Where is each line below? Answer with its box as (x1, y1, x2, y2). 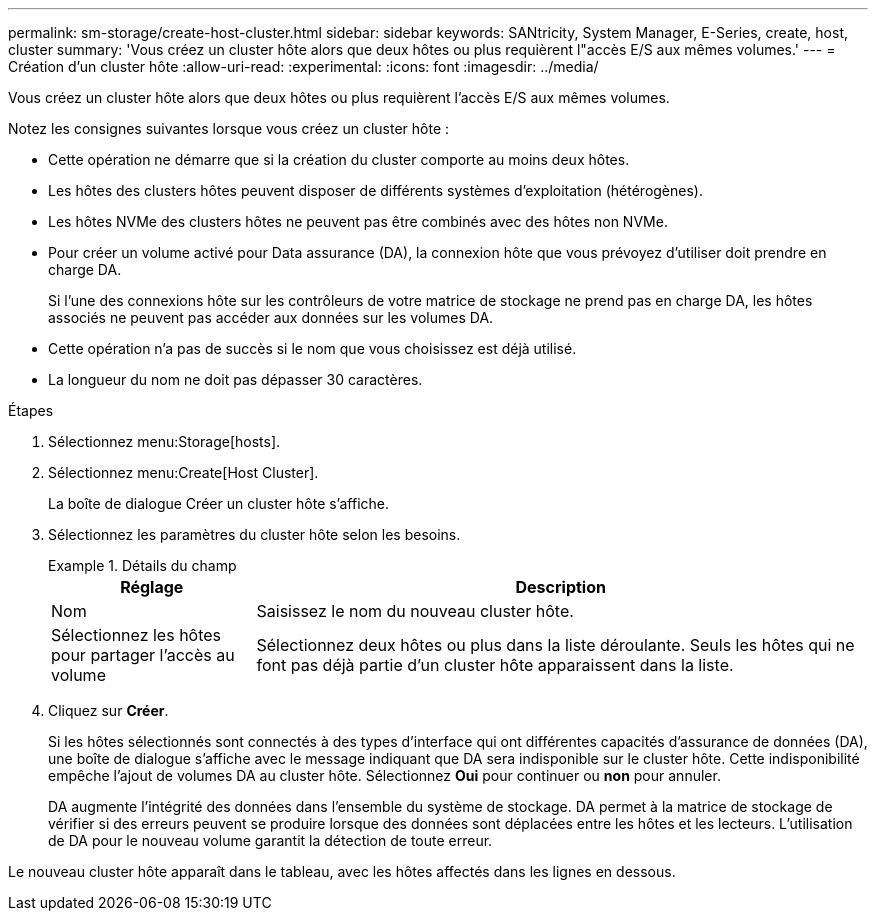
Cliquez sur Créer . (48, 702, 169, 719)
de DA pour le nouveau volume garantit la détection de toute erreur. (48, 832, 493, 849)
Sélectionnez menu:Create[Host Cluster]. (48, 464, 319, 481)
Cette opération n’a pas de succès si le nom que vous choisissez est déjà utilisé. (48, 340, 577, 357)
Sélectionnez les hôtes (51, 625, 222, 645)
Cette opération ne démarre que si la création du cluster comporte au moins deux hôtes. (48, 151, 630, 168)
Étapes (8, 402, 54, 419)
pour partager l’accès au (51, 645, 235, 665)
